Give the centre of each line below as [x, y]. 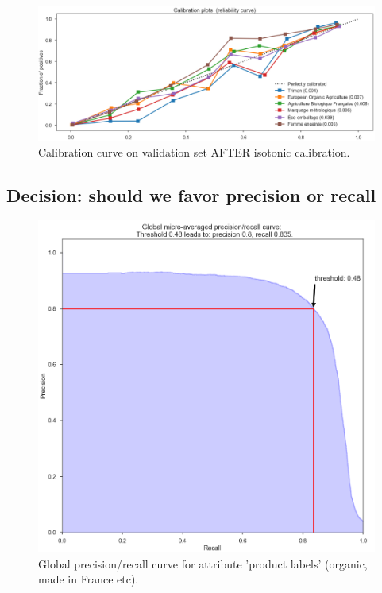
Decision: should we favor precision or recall [191, 194]
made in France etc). [89, 579]
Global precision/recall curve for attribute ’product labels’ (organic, [203, 563]
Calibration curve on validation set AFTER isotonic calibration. [194, 151]
